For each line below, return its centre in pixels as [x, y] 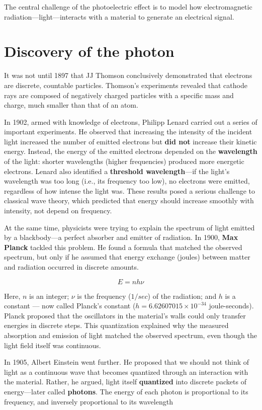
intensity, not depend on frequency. [58, 211]
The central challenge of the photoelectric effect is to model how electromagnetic [128, 7]
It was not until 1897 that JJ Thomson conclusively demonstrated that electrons [128, 75]
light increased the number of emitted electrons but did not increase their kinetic [130, 141]
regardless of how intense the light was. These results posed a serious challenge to [130, 190]
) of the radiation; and [182, 296]
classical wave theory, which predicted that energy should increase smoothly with [129, 200]
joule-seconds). [231, 306]
